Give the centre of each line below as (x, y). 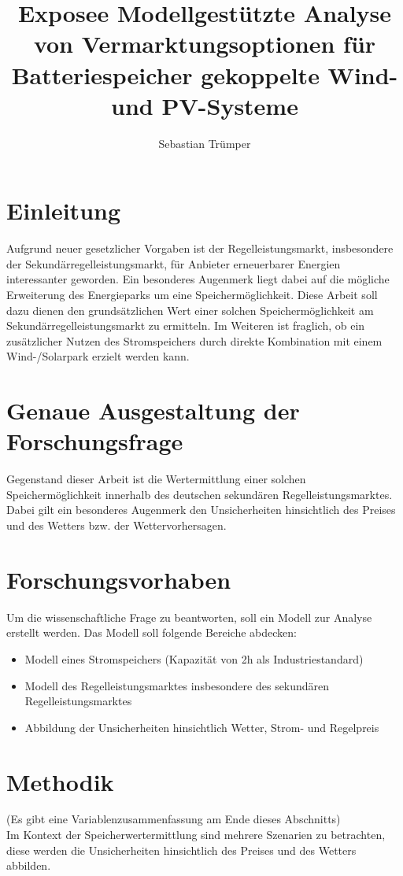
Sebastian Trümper (205, 143)
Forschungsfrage (95, 441)
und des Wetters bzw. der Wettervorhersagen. (116, 525)
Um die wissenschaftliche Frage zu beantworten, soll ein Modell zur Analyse (189, 617)
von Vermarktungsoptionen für (205, 44)
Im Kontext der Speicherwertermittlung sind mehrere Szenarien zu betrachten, (196, 835)
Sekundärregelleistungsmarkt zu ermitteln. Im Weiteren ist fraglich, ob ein (186, 325)
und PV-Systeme (205, 105)
